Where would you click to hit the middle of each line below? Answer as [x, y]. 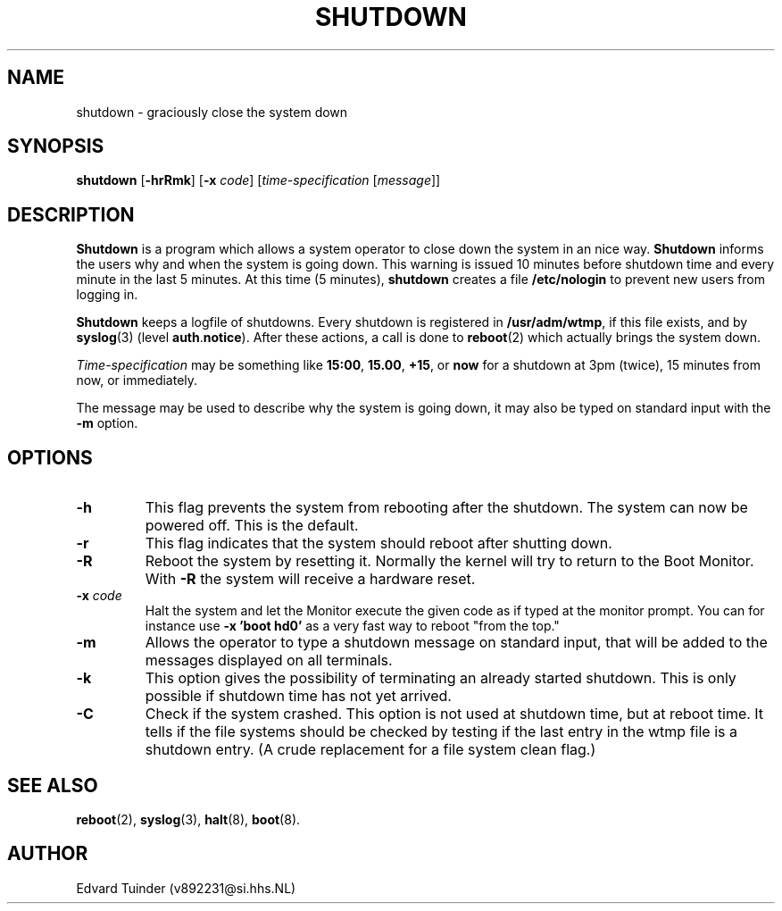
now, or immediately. [137, 380]
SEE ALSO [53, 785]
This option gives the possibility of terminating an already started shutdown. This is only [441, 678]
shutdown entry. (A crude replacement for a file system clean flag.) [370, 750]
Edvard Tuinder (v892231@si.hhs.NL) [186, 888]
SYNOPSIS [56, 146]
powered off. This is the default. [252, 526]
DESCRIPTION [71, 214]
